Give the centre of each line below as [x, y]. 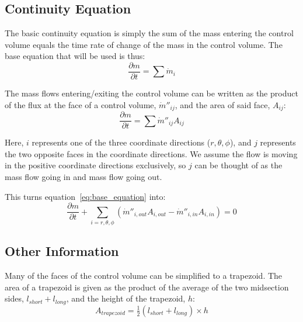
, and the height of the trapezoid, [126, 298]
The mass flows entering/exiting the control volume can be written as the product [151, 93]
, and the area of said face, [222, 104]
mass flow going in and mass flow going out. [83, 176]
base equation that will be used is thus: [75, 56]
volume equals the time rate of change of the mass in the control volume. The [144, 44]
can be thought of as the [238, 165]
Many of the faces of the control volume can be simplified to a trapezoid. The [144, 276]
